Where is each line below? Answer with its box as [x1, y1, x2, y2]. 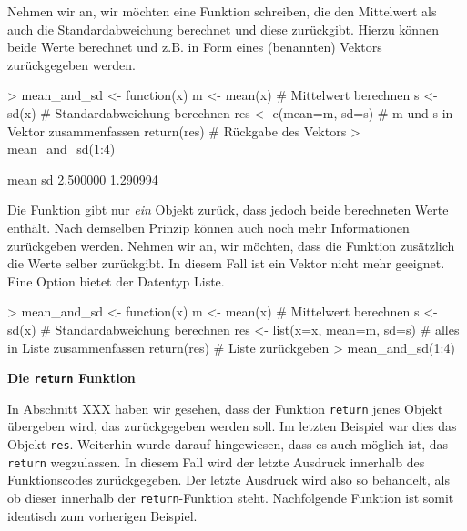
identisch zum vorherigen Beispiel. [7, 506, 198, 525]
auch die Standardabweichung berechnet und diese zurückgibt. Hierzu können [7, 19, 439, 38]
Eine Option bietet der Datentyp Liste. [7, 271, 225, 290]
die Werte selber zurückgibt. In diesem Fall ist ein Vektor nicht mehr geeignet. [7, 254, 445, 273]
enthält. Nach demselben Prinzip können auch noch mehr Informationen [7, 217, 410, 236]
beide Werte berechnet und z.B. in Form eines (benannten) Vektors [7, 37, 382, 56]
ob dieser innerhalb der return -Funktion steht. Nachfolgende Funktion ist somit [7, 487, 454, 506]
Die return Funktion [7, 368, 136, 387]
